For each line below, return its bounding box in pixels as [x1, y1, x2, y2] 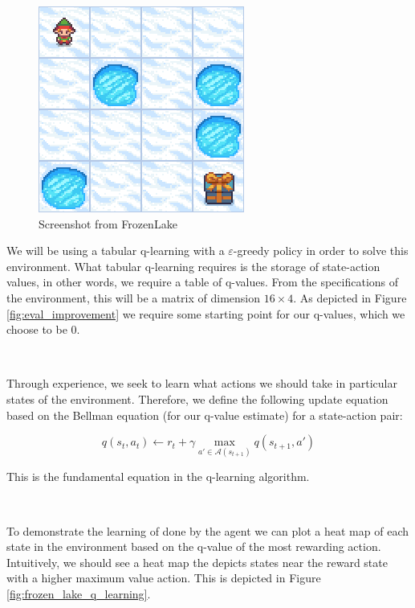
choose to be [6, 321, 67, 338]
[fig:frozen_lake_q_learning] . [6, 585, 151, 602]
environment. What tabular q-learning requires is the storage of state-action [6, 257, 380, 274]
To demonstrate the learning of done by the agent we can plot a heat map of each [6, 522, 409, 539]
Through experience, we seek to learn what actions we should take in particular [6, 375, 397, 392]
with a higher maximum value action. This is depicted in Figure [6, 569, 321, 586]
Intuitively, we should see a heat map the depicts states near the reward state [6, 553, 388, 570]
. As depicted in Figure [293, 289, 407, 306]
